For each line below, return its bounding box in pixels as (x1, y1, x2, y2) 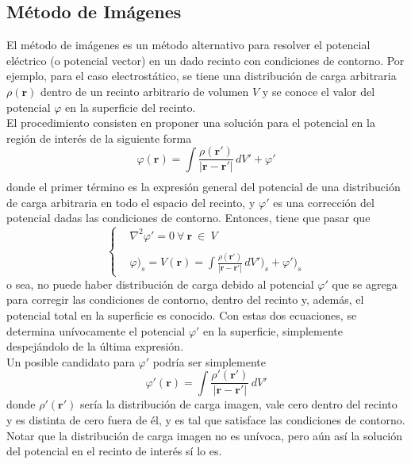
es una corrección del (273, 194, 375, 210)
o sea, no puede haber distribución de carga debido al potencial (6, 275, 314, 292)
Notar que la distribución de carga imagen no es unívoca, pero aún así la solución (6, 427, 403, 443)
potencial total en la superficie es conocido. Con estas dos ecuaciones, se (6, 306, 357, 323)
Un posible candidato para (6, 353, 135, 370)
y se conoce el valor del (262, 82, 375, 99)
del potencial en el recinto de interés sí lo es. (6, 443, 222, 459)
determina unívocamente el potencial (6, 322, 186, 339)
